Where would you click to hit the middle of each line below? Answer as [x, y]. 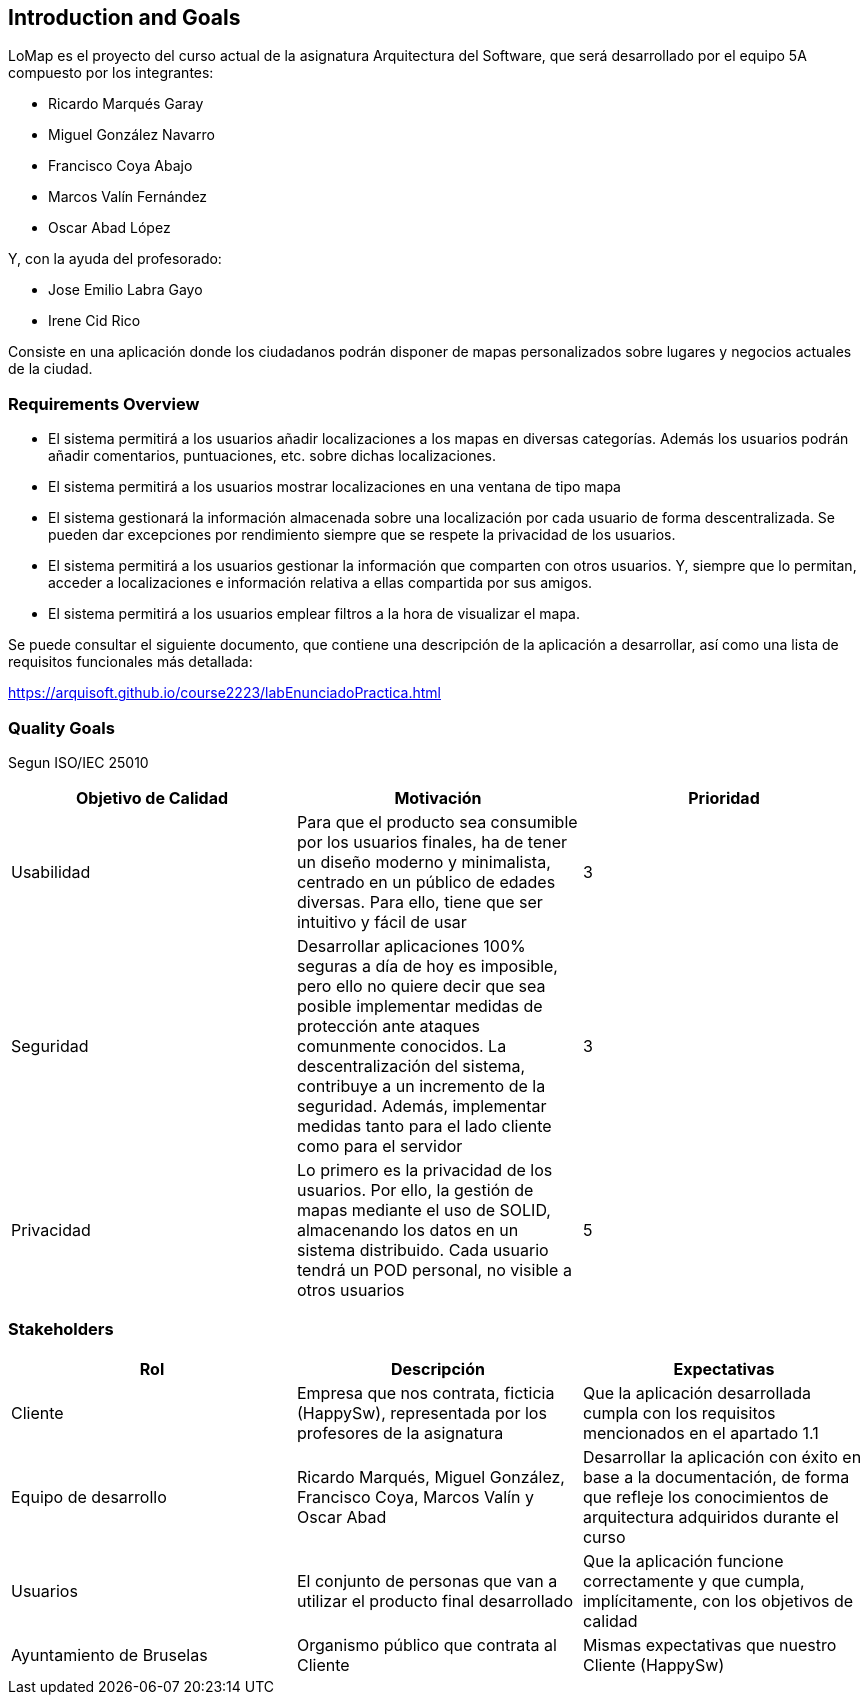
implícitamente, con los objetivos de [718, 1600]
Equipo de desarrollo [89, 1496]
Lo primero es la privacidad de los [424, 1169]
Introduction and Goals [124, 17]
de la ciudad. [50, 369]
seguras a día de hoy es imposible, [427, 965]
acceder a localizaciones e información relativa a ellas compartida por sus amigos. [320, 583]
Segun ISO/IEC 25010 [78, 762]
